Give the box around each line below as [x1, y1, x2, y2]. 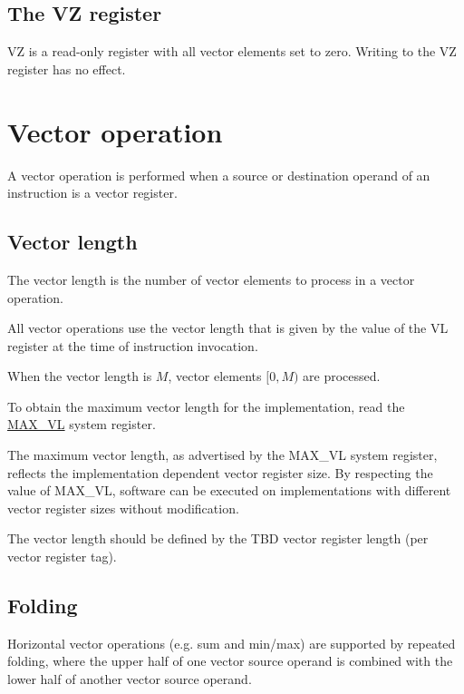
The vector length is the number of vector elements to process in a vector [7, 269, 415, 288]
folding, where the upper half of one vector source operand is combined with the [7, 651, 453, 670]
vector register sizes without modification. [7, 498, 239, 517]
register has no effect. [7, 59, 126, 78]
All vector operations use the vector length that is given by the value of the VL [7, 318, 449, 337]
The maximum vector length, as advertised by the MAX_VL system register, [7, 445, 438, 464]
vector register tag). [7, 547, 117, 566]
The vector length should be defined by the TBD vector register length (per [7, 529, 429, 548]
